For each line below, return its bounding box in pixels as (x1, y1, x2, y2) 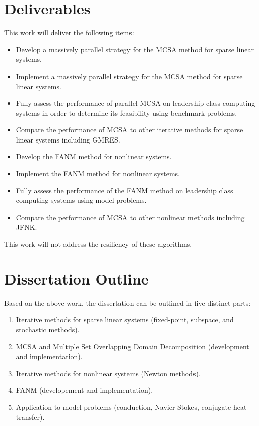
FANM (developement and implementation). (16, 385, 153, 395)
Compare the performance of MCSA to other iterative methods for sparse (16, 124, 243, 135)
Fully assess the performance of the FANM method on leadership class (16, 185, 233, 195)
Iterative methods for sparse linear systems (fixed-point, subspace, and (16, 314, 234, 325)
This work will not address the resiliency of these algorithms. (4, 239, 192, 249)
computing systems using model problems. (16, 195, 147, 205)
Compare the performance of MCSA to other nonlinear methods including (16, 211, 245, 222)
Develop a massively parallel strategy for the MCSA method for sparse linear (16, 44, 254, 54)
